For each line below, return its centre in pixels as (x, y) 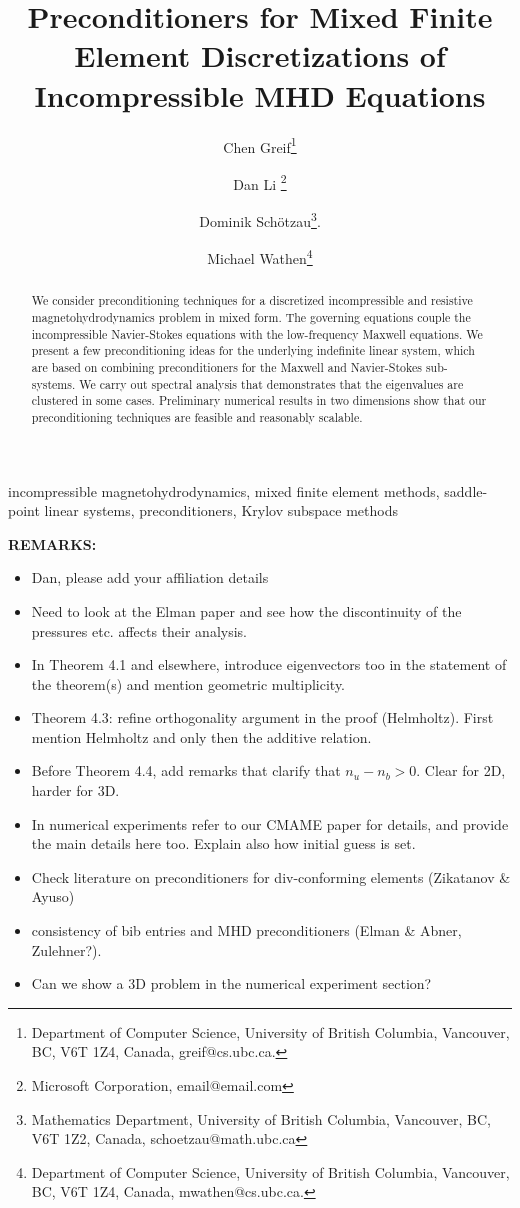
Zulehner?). (66, 949)
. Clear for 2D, (461, 770)
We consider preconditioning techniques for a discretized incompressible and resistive (252, 300)
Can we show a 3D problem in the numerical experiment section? (231, 983)
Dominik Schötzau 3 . (260, 219)
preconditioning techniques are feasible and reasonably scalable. (197, 416)
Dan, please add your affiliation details (150, 577)
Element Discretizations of (260, 55)
